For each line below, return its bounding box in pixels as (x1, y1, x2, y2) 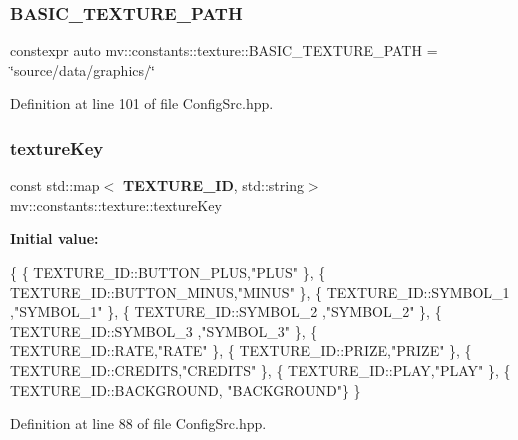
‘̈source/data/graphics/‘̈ (10, 59, 155, 80)
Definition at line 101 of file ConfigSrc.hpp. (10, 93, 274, 114)
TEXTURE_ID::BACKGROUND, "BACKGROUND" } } (10, 379, 361, 400)
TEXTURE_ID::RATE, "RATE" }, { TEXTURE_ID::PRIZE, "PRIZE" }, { (10, 340, 472, 361)
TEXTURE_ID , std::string (122, 175, 304, 196)
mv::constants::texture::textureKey (10, 194, 222, 215)
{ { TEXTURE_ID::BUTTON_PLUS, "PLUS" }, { (10, 262, 326, 282)
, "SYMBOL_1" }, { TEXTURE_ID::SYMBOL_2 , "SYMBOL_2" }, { (10, 301, 442, 322)
